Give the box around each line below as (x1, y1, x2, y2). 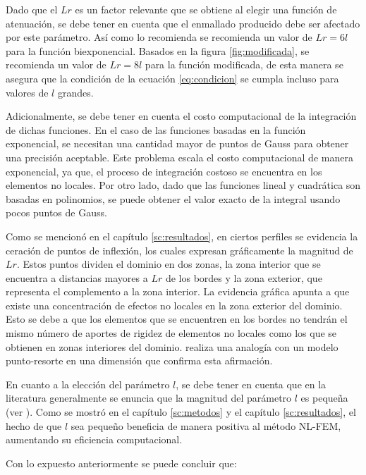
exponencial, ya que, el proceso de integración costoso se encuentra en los (6, 164, 322, 178)
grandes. (57, 85, 94, 99)
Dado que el (6, 2, 58, 16)
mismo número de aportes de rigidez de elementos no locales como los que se (6, 326, 337, 340)
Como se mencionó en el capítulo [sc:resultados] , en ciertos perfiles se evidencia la (6, 228, 358, 243)
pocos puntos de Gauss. (6, 205, 107, 220)
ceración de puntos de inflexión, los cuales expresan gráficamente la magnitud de (6, 242, 353, 257)
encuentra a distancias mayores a (6, 270, 148, 285)
